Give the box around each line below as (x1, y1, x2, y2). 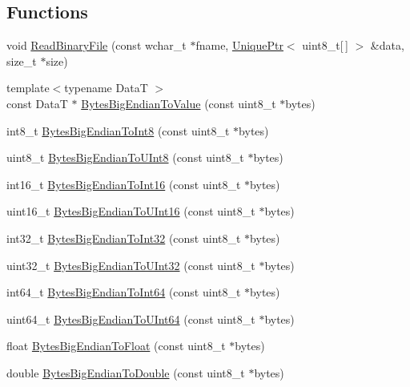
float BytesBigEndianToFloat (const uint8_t (6, 337, 226, 354)
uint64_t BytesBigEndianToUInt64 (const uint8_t (6, 310, 255, 327)
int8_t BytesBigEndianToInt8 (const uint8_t (6, 122, 230, 139)
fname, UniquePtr (195, 37, 283, 54)
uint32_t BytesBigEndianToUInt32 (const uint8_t (6, 256, 255, 273)
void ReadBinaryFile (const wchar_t (6, 37, 187, 54)
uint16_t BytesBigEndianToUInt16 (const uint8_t (6, 203, 255, 220)
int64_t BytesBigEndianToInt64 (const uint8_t (6, 284, 241, 300)
